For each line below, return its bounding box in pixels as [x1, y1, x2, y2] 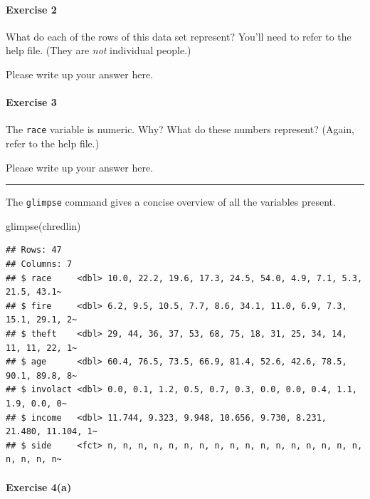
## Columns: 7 [6, 259, 73, 270]
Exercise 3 [6, 95, 57, 110]
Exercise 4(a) [6, 479, 72, 494]
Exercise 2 [6, 1, 57, 16]
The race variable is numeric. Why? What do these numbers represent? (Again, [6, 122, 354, 137]
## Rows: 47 [6, 245, 62, 256]
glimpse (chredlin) [6, 218, 81, 233]
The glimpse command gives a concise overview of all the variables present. [6, 194, 336, 209]
